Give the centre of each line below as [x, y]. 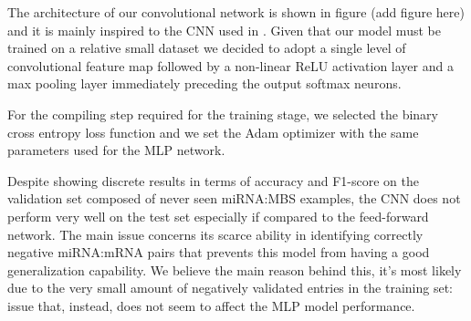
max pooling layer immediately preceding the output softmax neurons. [204, 83]
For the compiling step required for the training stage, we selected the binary [223, 114]
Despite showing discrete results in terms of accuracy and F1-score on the [214, 180]
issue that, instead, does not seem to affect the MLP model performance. [211, 305]
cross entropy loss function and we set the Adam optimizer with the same [213, 132]
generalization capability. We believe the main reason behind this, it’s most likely [235, 269]
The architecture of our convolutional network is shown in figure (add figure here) [236, 12]
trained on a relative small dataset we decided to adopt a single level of [207, 48]
